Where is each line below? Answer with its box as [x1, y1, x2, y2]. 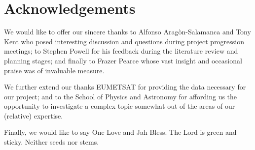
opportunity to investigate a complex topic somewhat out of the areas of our [4, 101, 235, 111]
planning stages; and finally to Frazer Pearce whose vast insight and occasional [4, 55, 242, 65]
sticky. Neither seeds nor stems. [4, 137, 99, 147]
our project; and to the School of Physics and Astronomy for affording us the [4, 91, 237, 101]
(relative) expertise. [4, 110, 63, 120]
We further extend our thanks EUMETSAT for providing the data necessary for [4, 82, 246, 92]
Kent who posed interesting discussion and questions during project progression [4, 36, 245, 46]
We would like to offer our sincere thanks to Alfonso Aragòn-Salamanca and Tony [4, 27, 251, 37]
